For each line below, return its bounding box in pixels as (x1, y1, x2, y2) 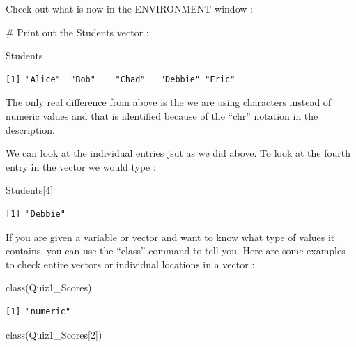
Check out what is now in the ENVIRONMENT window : (6, 1, 253, 15)
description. (6, 122, 55, 137)
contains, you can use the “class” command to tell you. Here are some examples (6, 243, 346, 258)
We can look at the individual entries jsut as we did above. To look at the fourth (6, 146, 350, 160)
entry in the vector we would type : (6, 159, 156, 173)
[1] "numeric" (6, 306, 71, 316)
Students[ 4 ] (6, 183, 54, 197)
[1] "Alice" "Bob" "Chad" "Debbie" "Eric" (6, 74, 235, 84)
